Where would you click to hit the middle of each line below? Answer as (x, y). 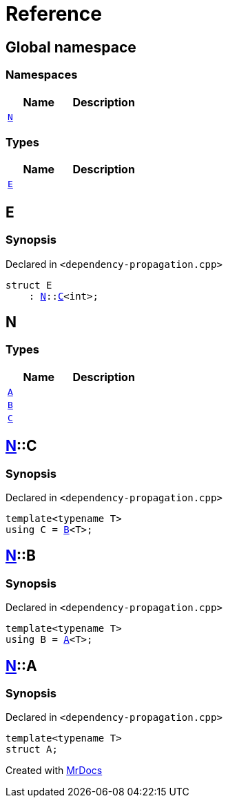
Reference (54, 14)
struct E (29, 285)
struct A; (32, 749)
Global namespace (71, 47)
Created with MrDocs (54, 771)
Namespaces (42, 75)
